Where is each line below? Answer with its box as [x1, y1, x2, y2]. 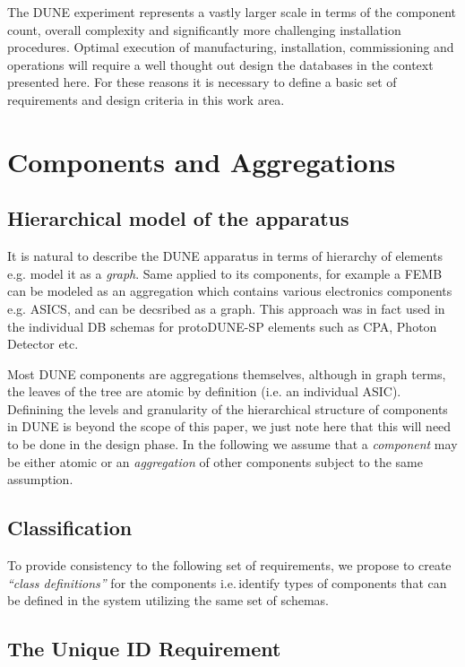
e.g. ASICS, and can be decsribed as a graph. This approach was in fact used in [7, 299, 445, 317]
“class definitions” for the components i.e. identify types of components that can [7, 573, 447, 592]
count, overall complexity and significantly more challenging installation [7, 20, 401, 39]
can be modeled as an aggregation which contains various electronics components [7, 282, 452, 300]
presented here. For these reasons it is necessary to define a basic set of [7, 73, 397, 91]
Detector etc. [7, 334, 79, 353]
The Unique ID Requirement [7, 635, 281, 663]
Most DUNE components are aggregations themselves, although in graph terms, [7, 364, 446, 383]
